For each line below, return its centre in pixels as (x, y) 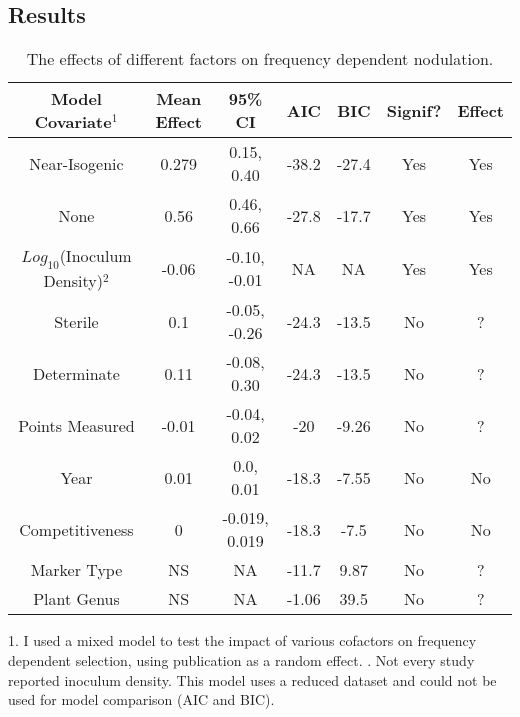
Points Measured (76, 425)
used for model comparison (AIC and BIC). (141, 699)
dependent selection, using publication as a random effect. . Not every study (241, 659)
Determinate (76, 373)
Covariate (73, 122)
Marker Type (76, 570)
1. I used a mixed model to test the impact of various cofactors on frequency (242, 640)
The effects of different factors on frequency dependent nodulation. (260, 59)
